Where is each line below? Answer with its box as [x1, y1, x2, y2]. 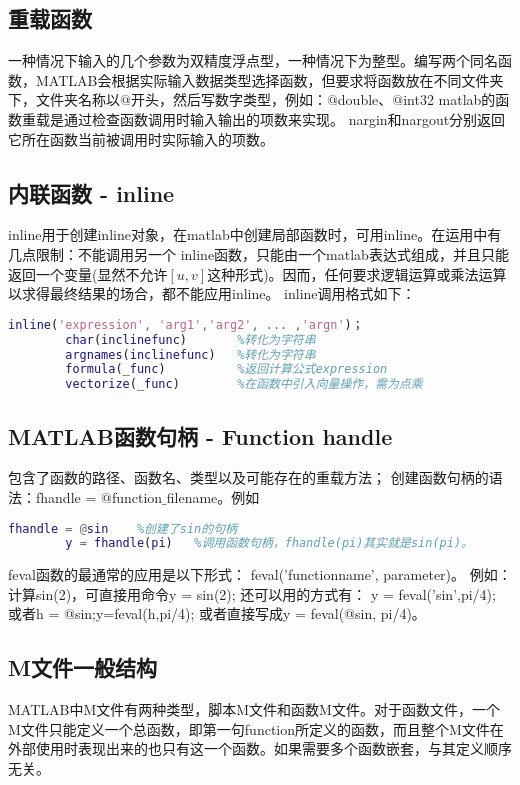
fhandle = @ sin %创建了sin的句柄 [8, 521, 237, 536]
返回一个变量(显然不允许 [8, 263, 168, 284]
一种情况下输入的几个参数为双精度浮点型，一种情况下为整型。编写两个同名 [8, 50, 498, 71]
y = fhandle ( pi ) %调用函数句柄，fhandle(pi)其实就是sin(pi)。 [65, 536, 473, 551]
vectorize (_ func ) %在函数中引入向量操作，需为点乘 [65, 377, 423, 392]
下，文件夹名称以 [8, 89, 120, 110]
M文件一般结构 [8, 652, 157, 683]
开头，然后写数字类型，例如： [130, 89, 327, 110]
